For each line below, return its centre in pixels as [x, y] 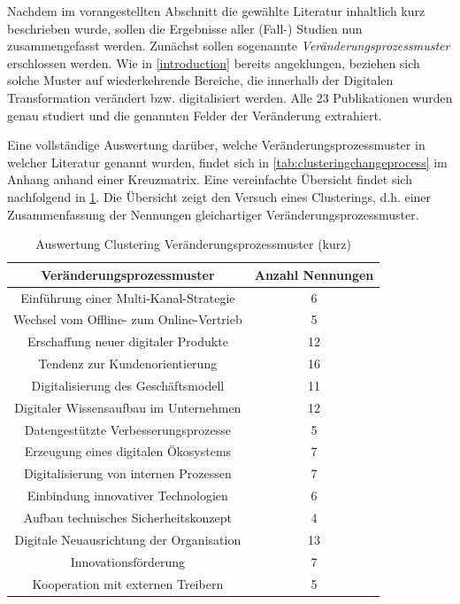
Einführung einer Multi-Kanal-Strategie [128, 297]
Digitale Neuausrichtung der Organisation [128, 539]
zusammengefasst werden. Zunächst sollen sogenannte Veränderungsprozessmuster [229, 46]
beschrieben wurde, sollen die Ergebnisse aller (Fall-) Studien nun [185, 28]
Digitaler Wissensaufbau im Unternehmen [128, 407]
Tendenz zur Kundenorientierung [128, 364]
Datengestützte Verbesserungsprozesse [128, 429]
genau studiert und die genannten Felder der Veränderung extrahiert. [195, 115]
